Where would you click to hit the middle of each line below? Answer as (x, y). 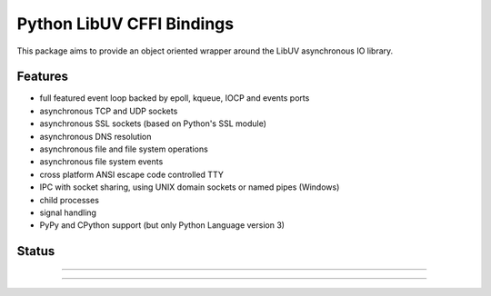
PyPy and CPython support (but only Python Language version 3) (162, 225)
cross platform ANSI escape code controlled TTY (132, 174)
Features (42, 77)
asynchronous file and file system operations (124, 149)
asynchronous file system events (101, 162)
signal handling (68, 212)
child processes (70, 200)
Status (36, 251)
